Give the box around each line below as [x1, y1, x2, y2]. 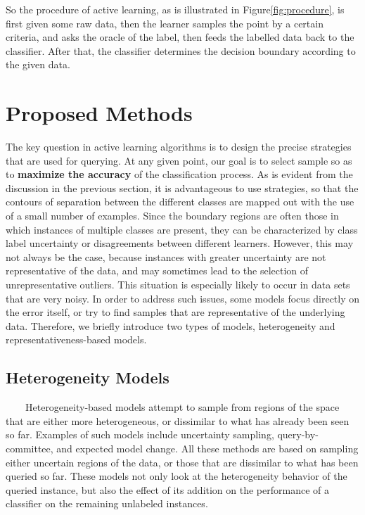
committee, [6, 440, 53, 455]
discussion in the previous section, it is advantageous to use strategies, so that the [6, 180, 359, 195]
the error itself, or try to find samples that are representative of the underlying [6, 305, 345, 319]
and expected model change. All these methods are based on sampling [56, 440, 359, 455]
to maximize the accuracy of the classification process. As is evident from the [6, 167, 353, 182]
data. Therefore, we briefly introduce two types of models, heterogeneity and [6, 318, 335, 333]
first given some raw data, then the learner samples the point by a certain [6, 15, 324, 30]
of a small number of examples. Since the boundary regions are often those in [6, 208, 339, 223]
